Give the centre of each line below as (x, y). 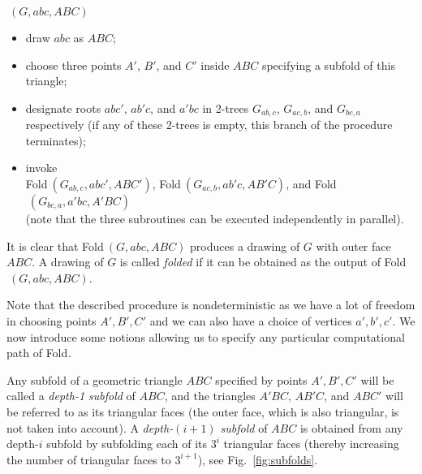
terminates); (56, 140)
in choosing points (52, 320)
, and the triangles (210, 396)
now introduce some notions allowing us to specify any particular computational (206, 336)
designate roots (63, 108)
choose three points (73, 65)
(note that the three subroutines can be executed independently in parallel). (215, 219)
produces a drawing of (245, 246)
